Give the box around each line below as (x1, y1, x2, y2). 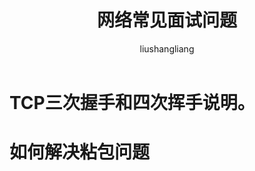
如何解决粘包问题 (9, 141, 151, 164)
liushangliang (139, 42, 195, 55)
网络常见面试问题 (96, 9, 237, 32)
